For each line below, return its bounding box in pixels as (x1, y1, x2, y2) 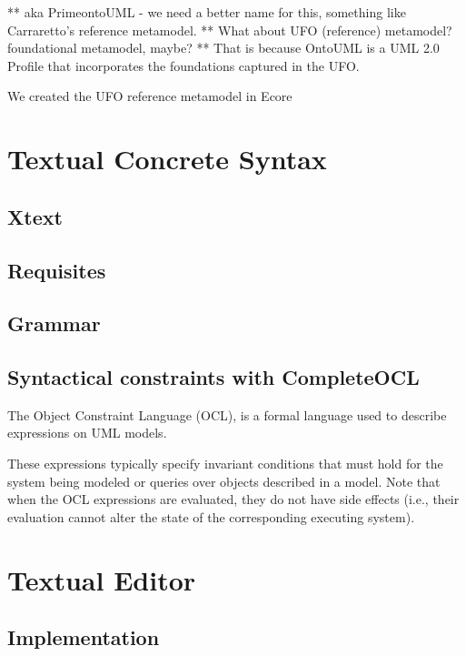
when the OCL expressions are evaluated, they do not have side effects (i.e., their (7, 489, 460, 509)
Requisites (7, 256, 106, 284)
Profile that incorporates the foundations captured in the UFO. (7, 56, 360, 75)
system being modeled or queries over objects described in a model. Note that (7, 471, 441, 490)
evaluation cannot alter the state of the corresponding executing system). (7, 507, 415, 526)
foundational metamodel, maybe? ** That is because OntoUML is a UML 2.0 (7, 38, 440, 57)
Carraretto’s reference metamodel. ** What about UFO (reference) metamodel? (7, 20, 452, 39)
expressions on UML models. (7, 423, 167, 442)
